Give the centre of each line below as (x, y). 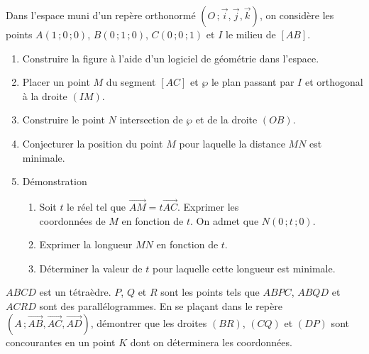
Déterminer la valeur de (91, 268)
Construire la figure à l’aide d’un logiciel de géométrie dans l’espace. (171, 58)
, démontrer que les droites (149, 322)
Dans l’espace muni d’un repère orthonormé (101, 15)
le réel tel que (96, 206)
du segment (131, 82)
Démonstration (55, 181)
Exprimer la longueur (86, 244)
